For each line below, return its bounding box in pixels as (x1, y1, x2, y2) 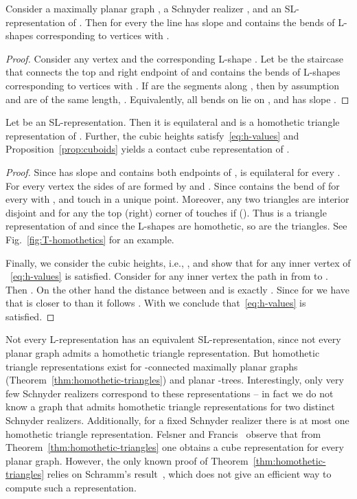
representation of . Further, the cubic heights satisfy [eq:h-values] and (5, 128, 299, 142)
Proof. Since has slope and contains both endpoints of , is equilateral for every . (5, 164, 341, 179)
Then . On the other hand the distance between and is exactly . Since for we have (5, 282, 350, 296)
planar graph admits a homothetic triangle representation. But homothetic (5, 346, 320, 360)
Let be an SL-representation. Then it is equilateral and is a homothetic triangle (5, 115, 340, 129)
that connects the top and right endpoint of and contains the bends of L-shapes (5, 65, 341, 79)
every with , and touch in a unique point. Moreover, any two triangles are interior (5, 192, 349, 206)
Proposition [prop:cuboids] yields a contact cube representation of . (5, 142, 290, 156)
